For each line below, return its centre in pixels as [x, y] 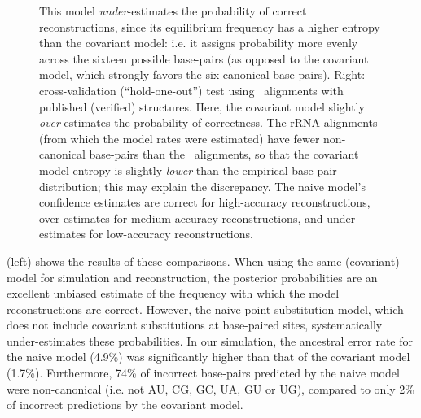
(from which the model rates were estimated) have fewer [180, 138]
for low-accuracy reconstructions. [171, 234]
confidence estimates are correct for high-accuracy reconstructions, [205, 202]
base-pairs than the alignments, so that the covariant [224, 154]
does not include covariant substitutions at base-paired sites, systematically [195, 325]
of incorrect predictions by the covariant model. [125, 405]
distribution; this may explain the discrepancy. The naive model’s [202, 186]
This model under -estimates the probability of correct [173, 11]
